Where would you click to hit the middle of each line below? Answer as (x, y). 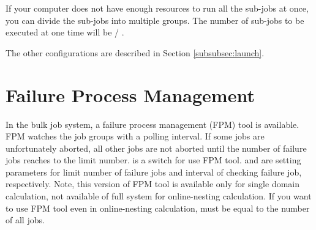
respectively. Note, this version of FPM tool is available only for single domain (153, 184)
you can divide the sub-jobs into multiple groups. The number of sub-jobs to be (155, 20)
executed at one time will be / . (65, 32)
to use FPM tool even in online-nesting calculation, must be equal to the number (158, 208)
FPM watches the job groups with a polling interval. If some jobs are (135, 136)
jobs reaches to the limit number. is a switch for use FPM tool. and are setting (153, 160)
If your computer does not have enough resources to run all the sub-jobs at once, (157, 8)
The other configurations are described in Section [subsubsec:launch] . (135, 52)
